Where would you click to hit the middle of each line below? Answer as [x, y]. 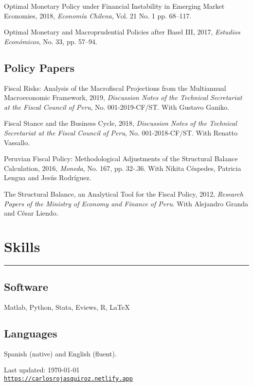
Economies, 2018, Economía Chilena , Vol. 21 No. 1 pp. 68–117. [98, 15]
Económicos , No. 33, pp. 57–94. [51, 41]
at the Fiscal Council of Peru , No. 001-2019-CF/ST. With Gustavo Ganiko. [117, 107]
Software [26, 287]
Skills [22, 246]
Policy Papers [39, 67]
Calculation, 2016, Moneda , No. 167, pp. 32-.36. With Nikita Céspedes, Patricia [123, 168]
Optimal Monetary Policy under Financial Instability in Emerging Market [114, 6]
